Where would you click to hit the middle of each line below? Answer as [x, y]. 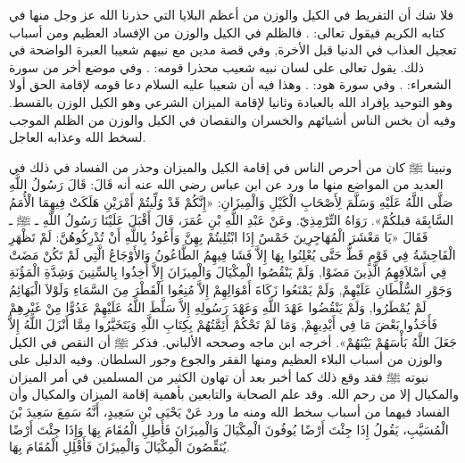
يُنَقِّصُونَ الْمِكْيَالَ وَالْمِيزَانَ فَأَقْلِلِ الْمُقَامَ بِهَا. [120, 446]
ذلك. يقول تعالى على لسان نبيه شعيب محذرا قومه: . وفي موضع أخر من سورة [216, 66]
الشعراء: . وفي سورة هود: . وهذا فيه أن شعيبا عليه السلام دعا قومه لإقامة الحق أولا [230, 84]
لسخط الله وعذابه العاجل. [78, 137]
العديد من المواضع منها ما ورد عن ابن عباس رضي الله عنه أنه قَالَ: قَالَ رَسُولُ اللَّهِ [226, 184]
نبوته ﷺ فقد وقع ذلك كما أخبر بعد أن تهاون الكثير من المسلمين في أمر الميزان [219, 376]
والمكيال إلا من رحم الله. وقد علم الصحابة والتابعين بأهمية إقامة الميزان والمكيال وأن [234, 394]
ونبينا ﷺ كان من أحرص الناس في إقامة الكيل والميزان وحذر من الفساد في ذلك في [231, 166]
